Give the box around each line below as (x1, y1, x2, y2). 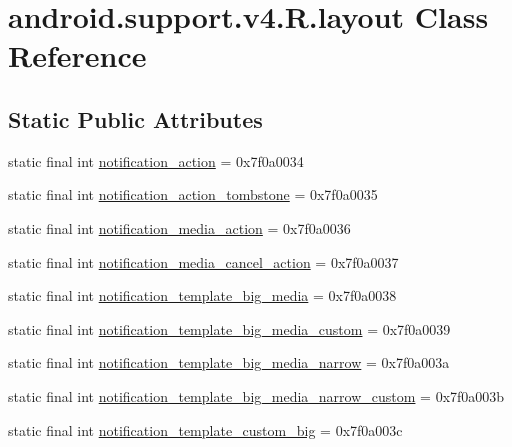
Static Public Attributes (8, 103, 263, 134)
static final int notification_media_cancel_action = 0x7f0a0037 (8, 251, 399, 272)
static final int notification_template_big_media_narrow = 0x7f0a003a (8, 352, 450, 373)
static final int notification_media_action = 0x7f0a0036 (8, 217, 351, 238)
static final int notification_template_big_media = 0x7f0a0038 (8, 285, 397, 306)
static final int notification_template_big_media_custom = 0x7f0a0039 (8, 318, 451, 339)
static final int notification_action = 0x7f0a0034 (8, 150, 304, 171)
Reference (8, 35, 147, 76)
